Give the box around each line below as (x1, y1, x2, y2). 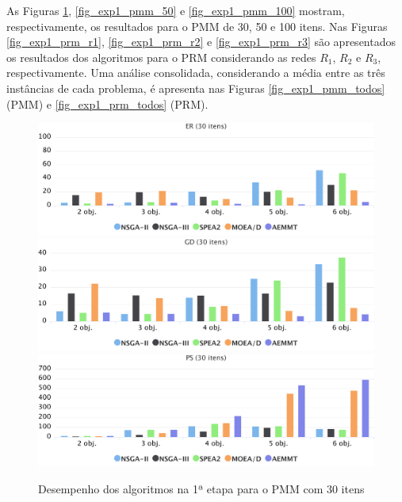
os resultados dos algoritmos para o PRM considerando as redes (6, 48, 316, 65)
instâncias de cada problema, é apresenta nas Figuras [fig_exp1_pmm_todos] (6, 79, 385, 96)
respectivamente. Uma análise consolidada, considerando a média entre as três (6, 64, 385, 81)
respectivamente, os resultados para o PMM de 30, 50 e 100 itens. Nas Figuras (6, 17, 388, 34)
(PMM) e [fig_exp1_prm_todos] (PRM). (6, 95, 209, 112)
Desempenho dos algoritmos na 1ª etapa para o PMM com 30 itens (38, 480, 365, 496)
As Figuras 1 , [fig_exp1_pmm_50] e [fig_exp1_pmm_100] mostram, (6, 2, 345, 18)
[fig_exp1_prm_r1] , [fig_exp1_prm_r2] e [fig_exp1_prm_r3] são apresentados (6, 33, 396, 50)
